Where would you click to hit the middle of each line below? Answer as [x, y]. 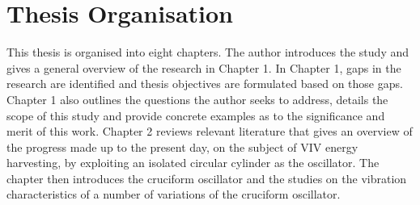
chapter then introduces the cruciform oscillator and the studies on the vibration [207, 178]
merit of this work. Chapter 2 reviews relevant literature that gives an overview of [210, 131]
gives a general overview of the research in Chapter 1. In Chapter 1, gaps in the [204, 67]
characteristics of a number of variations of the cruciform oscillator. [174, 194]
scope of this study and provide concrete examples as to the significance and [196, 115]
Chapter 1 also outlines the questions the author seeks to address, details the [197, 99]
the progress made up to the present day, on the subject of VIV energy [182, 146]
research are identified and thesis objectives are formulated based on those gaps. [205, 84]
